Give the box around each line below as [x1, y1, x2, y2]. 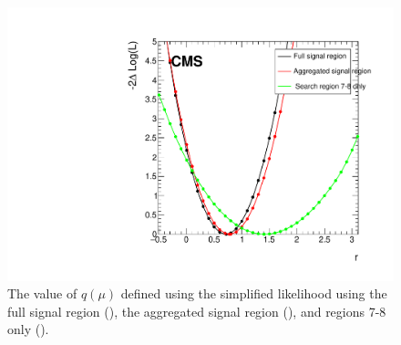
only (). [7, 319, 49, 339]
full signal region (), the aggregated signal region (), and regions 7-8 [7, 301, 386, 320]
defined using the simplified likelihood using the [120, 284, 387, 303]
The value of [7, 284, 77, 303]
